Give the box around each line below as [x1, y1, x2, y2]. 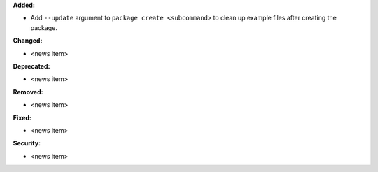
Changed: [13, 36, 43, 45]
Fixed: [13, 113, 31, 122]
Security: [13, 139, 41, 148]
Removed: [13, 87, 43, 96]
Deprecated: [13, 62, 50, 70]
